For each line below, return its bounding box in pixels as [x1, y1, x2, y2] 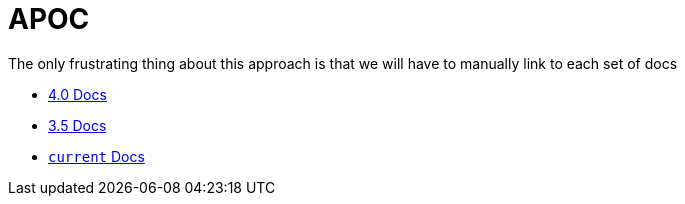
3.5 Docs [48, 116, 107, 134]
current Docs [48, 147, 145, 165]
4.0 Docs [48, 85, 107, 103]
